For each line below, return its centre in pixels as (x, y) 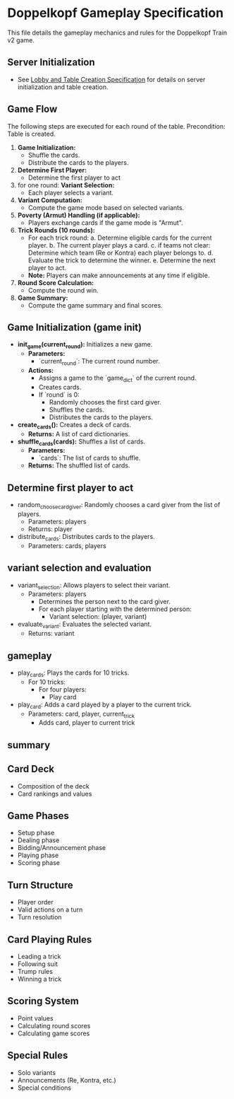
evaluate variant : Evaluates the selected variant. (84, 625)
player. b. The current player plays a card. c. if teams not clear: (119, 245)
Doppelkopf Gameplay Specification (116, 13)
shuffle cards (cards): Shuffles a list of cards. (81, 442)
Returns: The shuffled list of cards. (79, 465)
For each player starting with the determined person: (115, 609)
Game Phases (38, 816)
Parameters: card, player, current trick (81, 714)
